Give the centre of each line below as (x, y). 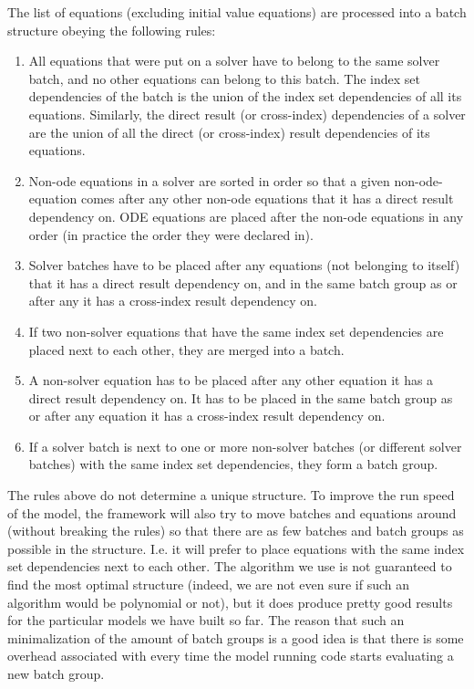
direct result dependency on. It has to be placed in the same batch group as (241, 397)
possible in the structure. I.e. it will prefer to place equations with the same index (236, 548)
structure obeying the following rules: (112, 30)
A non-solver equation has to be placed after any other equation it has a (231, 380)
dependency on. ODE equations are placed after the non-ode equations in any (246, 216)
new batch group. (56, 673)
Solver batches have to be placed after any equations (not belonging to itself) (244, 265)
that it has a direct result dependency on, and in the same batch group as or (243, 282)
